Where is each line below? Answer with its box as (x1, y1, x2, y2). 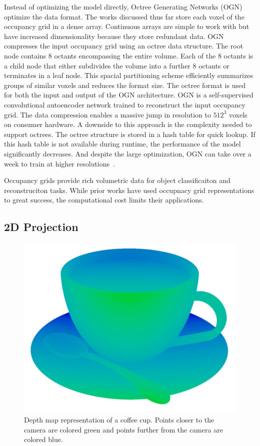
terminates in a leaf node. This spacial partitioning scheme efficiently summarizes (4, 70, 253, 80)
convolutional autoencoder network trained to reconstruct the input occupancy (4, 99, 245, 109)
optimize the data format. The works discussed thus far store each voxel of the (4, 11, 244, 21)
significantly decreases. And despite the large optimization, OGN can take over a (4, 148, 251, 158)
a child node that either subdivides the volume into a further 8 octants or (4, 60, 229, 70)
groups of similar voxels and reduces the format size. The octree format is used (4, 79, 245, 90)
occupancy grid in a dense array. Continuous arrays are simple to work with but (4, 21, 249, 31)
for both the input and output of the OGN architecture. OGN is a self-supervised (4, 89, 253, 100)
